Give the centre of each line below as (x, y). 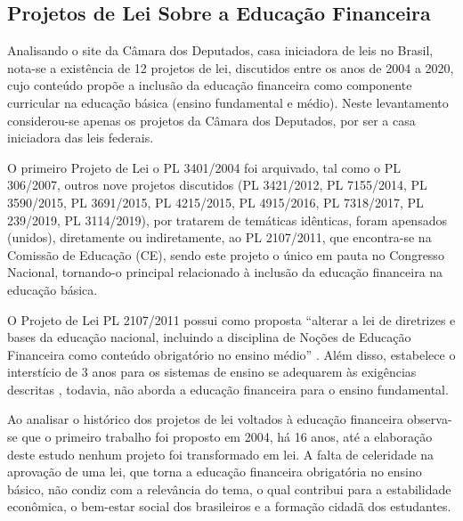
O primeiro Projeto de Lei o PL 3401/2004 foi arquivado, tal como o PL (204, 167)
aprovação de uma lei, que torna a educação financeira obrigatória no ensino (215, 472)
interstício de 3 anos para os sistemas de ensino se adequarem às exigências (212, 372)
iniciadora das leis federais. (81, 138)
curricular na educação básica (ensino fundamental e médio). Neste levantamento (228, 102)
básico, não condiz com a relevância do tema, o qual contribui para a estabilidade (229, 488)
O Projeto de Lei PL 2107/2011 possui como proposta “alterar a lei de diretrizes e (231, 319)
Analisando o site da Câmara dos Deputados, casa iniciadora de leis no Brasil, (220, 50)
